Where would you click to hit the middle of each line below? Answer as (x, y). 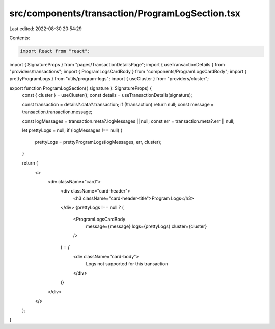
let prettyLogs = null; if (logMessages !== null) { (72, 130)
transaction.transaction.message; (57, 112)
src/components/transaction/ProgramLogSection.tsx (125, 13)
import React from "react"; (55, 51)
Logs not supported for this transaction (127, 264)
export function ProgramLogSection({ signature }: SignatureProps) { (81, 88)
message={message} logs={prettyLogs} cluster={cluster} (146, 226)
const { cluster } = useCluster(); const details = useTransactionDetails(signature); (107, 95)
